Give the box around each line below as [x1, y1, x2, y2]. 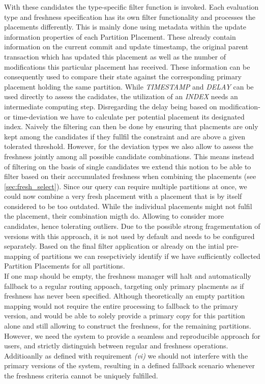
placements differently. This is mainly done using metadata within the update [4, 21, 246, 32]
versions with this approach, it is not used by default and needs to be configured [4, 230, 255, 241]
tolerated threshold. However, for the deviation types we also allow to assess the [4, 141, 253, 152]
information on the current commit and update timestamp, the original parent [4, 41, 249, 52]
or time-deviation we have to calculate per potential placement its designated [4, 111, 245, 122]
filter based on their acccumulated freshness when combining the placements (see [4, 171, 256, 182]
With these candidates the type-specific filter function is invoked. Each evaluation [4, 2, 259, 12]
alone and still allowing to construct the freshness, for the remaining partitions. [4, 320, 251, 331]
